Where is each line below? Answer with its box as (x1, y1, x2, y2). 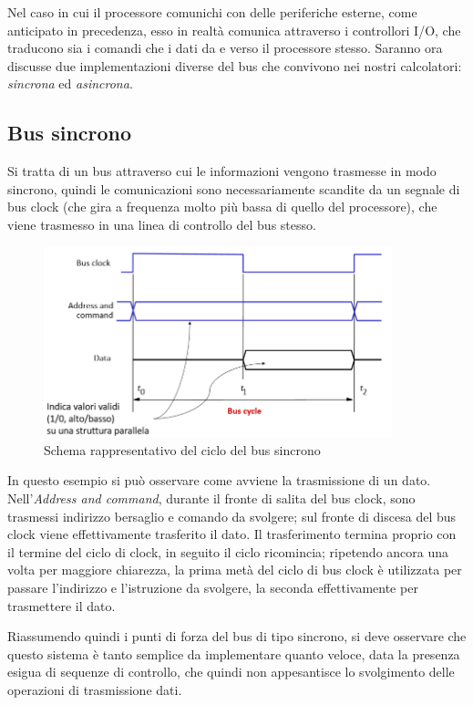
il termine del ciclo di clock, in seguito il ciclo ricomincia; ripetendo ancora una (7, 542, 449, 561)
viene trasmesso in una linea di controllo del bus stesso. (7, 214, 316, 233)
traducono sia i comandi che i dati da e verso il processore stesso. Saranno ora (7, 38, 443, 57)
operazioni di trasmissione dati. (7, 679, 182, 699)
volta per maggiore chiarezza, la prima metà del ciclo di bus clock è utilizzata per (7, 560, 462, 579)
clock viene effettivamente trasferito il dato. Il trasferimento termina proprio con (7, 524, 457, 544)
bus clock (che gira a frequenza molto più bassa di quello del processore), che (7, 197, 437, 216)
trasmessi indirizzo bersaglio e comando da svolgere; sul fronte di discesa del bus (7, 506, 457, 525)
